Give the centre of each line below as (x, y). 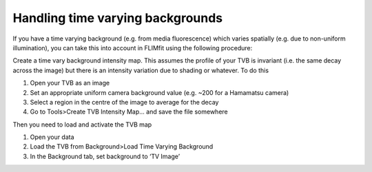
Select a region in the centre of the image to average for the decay (124, 102)
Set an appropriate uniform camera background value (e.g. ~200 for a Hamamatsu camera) (159, 92)
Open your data (52, 137)
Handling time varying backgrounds (118, 18)
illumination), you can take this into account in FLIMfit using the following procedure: (133, 47)
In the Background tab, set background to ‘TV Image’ (105, 156)
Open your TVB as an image (70, 83)
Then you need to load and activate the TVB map (82, 125)
